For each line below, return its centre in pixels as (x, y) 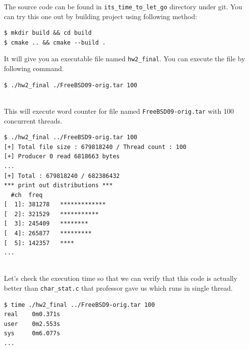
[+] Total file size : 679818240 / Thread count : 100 (95, 147)
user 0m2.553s (32, 324)
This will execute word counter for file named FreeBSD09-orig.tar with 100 (119, 111)
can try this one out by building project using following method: (100, 16)
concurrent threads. (33, 120)
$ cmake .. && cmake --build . (55, 42)
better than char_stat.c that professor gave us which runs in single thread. (118, 288)
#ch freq (27, 195)
